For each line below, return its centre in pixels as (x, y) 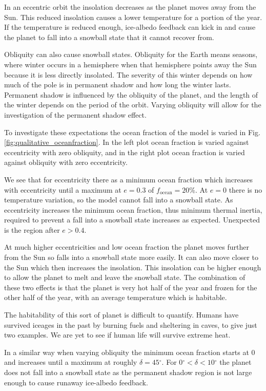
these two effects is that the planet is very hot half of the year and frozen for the (131, 287)
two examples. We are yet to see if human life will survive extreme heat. (117, 335)
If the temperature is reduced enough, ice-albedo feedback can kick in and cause (130, 27)
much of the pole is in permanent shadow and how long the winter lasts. (118, 85)
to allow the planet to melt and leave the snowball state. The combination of (125, 277)
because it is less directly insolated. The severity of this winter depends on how (128, 74)
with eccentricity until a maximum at (63, 189)
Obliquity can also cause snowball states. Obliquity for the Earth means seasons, (131, 54)
